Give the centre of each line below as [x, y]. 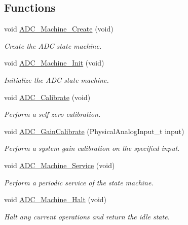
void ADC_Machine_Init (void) [54, 63]
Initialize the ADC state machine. [57, 79]
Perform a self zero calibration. [52, 114]
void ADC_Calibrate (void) [47, 97]
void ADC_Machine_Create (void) [59, 29]
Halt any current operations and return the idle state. [87, 216]
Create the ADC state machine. [53, 45]
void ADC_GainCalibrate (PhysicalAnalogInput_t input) [94, 131]
